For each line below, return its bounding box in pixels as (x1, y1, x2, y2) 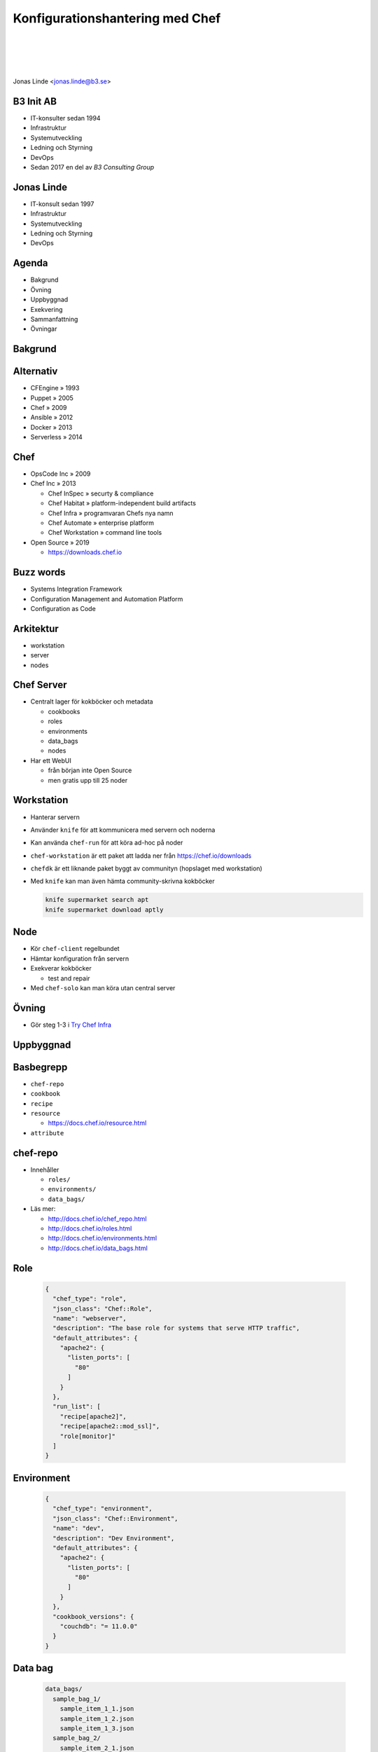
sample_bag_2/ (52, 1734, 101, 1742)
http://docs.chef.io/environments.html (48, 1234, 157, 1243)
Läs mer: (30, 1205, 56, 1213)
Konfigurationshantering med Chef (13, 11, 221, 26)
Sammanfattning (30, 315, 78, 323)
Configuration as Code (30, 604, 96, 612)
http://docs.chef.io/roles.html (48, 1224, 132, 1233)
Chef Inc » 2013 (30, 479, 76, 488)
